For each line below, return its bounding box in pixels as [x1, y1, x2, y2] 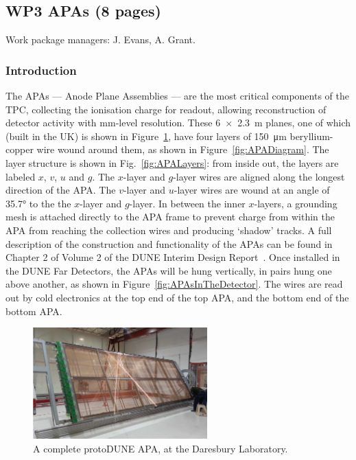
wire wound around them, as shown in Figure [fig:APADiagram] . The [36, 142, 329, 157]
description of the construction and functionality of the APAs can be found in [5, 236, 333, 251]
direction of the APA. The [5, 183, 116, 197]
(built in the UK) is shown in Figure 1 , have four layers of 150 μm [5, 128, 287, 143]
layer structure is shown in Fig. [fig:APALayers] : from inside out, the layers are [5, 155, 339, 170]
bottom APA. [5, 303, 62, 318]
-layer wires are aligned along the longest [173, 169, 345, 183]
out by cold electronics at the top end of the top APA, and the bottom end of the [5, 290, 349, 304]
